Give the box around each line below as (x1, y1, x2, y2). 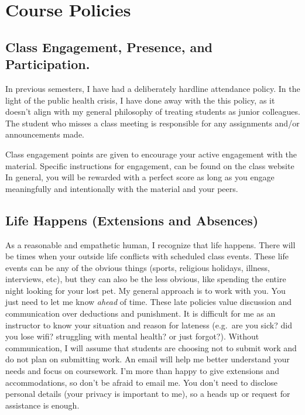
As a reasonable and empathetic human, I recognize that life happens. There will (5, 238, 296, 251)
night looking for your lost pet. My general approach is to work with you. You (5, 284, 286, 296)
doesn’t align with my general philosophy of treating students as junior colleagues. (5, 105, 300, 118)
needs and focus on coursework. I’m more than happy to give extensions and (5, 365, 279, 377)
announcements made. (5, 128, 85, 140)
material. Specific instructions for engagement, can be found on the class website (5, 159, 294, 172)
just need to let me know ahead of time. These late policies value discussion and (5, 296, 292, 308)
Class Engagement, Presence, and (5, 37, 213, 56)
